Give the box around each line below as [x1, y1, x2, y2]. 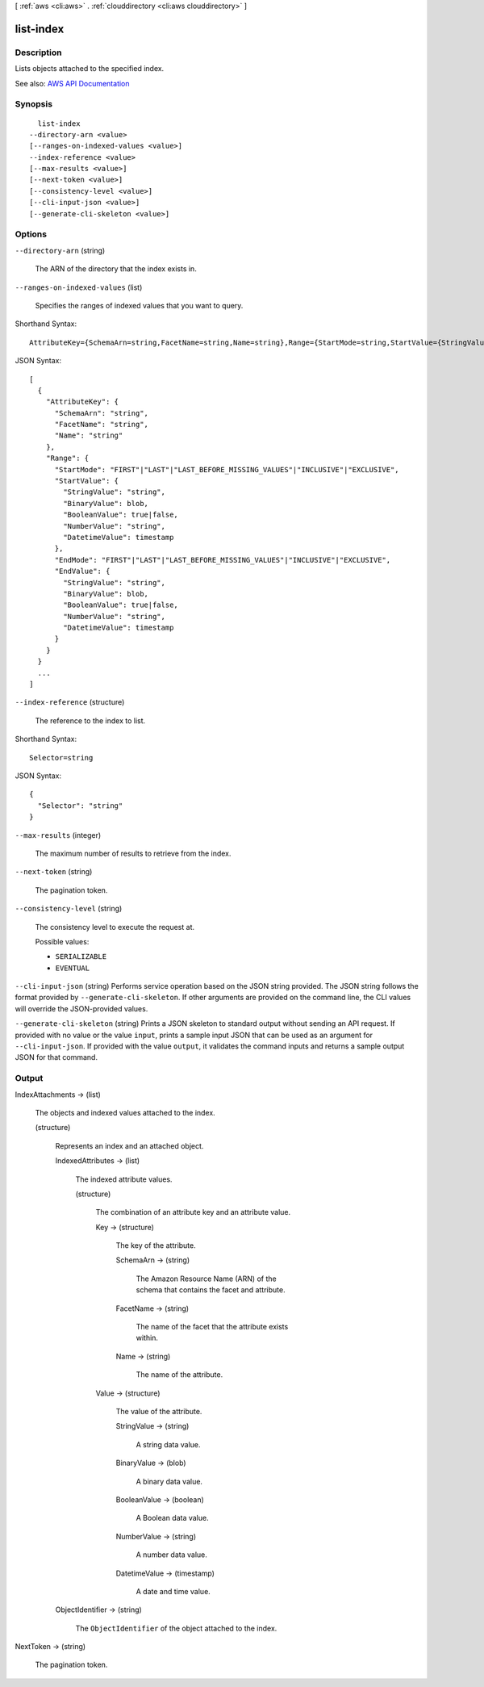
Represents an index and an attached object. [55, 1141, 204, 1150]
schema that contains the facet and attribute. [136, 1285, 286, 1295]
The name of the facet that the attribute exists [136, 1322, 289, 1332]
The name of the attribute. [136, 1370, 223, 1379]
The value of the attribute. [115, 1406, 202, 1416]
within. [136, 1333, 159, 1343]
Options [15, 228, 48, 240]
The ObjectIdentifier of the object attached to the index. [75, 1623, 277, 1633]
